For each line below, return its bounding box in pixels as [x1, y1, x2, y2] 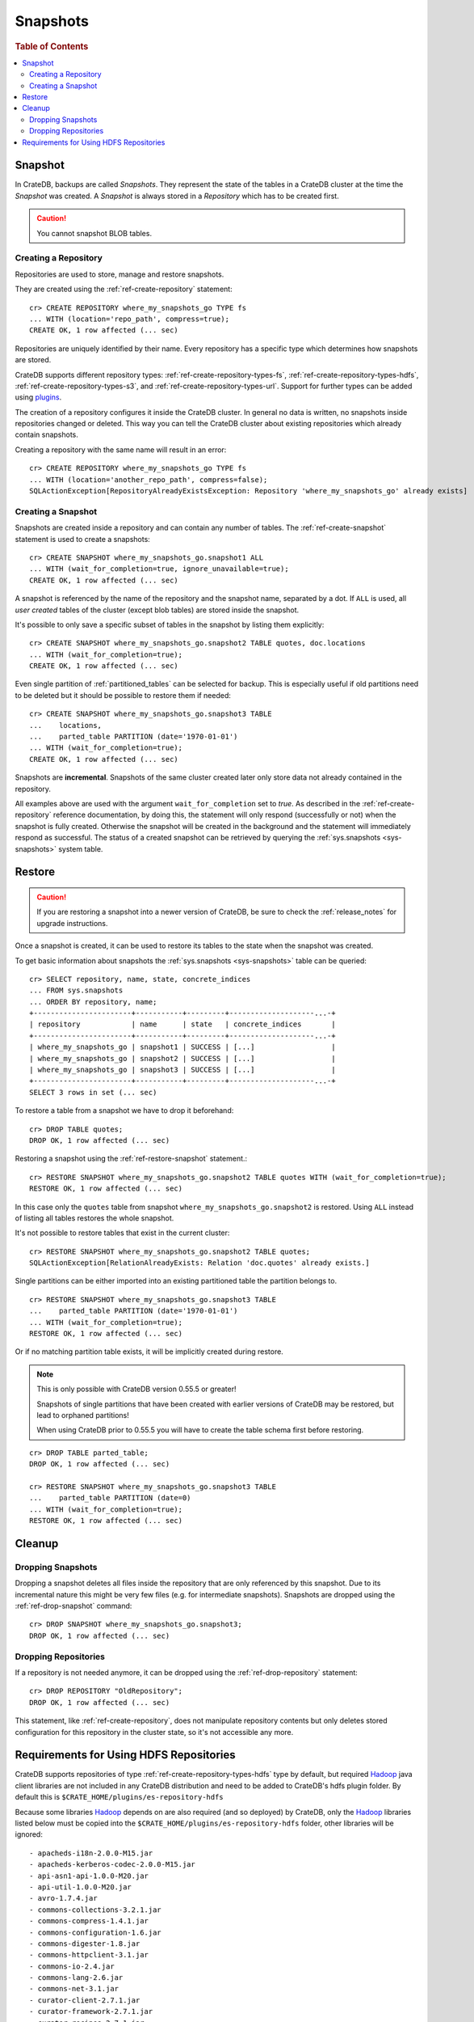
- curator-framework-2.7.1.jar [29, 2007, 153, 2016]
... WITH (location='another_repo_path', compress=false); [29, 475, 268, 484]
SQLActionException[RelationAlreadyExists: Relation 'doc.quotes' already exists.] [29, 1258, 371, 1267]
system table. [57, 844, 103, 853]
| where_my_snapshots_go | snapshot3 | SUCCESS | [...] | [29, 1065, 336, 1075]
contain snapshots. [15, 429, 78, 440]
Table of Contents [15, 40, 89, 52]
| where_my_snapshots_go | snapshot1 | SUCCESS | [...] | [29, 1043, 336, 1051]
